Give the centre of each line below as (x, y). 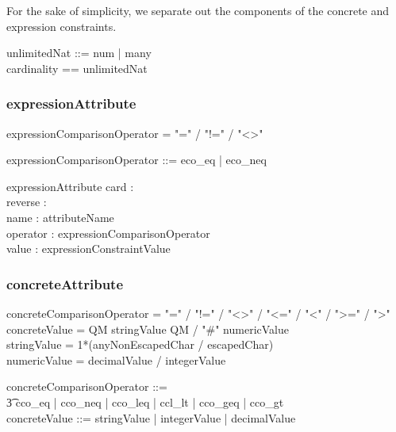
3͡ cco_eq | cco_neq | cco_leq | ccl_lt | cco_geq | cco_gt (145, 401)
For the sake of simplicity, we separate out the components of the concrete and (198, 10)
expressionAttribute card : (70, 186)
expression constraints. (62, 26)
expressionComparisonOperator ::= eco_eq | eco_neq (136, 160)
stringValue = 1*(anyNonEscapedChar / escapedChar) (140, 344)
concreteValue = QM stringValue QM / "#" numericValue (148, 329)
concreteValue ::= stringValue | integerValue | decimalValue (151, 417)
